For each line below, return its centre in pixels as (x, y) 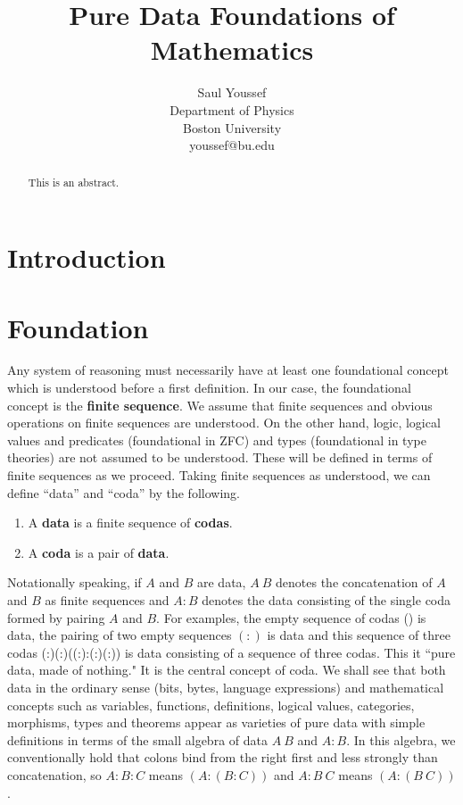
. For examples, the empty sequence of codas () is (291, 617)
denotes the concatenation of (354, 582)
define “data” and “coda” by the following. (124, 492)
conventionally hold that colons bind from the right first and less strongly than (223, 757)
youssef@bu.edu (232, 145)
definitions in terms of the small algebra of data (137, 739)
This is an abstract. (74, 183)
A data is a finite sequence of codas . (130, 523)
